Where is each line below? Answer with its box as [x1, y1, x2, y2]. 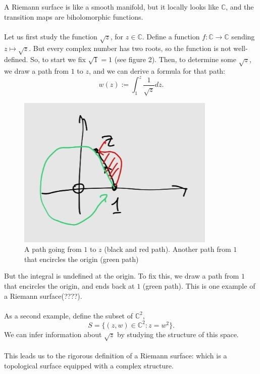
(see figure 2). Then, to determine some [114, 54, 236, 65]
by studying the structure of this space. [117, 329, 239, 339]
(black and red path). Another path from [104, 244, 231, 254]
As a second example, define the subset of [4, 310, 133, 320]
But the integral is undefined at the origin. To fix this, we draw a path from [4, 271, 239, 281]
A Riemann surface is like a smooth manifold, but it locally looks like [4, 2, 219, 12]
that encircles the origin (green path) [24, 253, 139, 264]
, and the [226, 2, 254, 12]
